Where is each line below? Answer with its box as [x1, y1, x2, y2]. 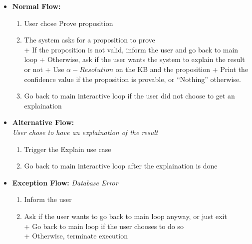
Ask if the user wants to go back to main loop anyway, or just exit [24, 210, 227, 221]
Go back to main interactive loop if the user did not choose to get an [24, 90, 235, 101]
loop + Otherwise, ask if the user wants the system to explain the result [24, 54, 245, 64]
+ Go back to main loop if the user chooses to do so [24, 220, 184, 231]
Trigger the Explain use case [24, 143, 111, 154]
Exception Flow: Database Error [12, 177, 118, 187]
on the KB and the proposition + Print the [115, 63, 249, 74]
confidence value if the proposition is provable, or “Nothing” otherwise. [24, 73, 241, 84]
